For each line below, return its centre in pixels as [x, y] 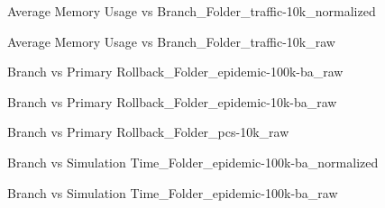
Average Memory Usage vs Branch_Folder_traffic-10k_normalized [192, 11]
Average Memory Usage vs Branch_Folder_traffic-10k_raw [171, 41]
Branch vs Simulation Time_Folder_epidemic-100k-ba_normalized [193, 162]
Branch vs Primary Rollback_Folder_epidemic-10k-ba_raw [172, 101]
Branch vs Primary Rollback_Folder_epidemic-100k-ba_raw [175, 72]
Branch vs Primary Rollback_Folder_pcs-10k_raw [148, 132]
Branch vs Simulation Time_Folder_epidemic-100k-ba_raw [173, 192]
